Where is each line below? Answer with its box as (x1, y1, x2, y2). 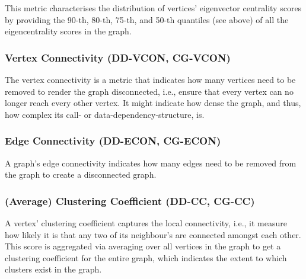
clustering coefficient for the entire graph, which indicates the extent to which (5, 251, 287, 264)
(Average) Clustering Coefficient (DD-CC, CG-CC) (5, 193, 255, 208)
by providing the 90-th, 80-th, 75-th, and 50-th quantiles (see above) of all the (5, 13, 289, 25)
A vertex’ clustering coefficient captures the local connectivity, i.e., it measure (5, 217, 287, 229)
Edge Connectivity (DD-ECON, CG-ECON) (5, 133, 221, 148)
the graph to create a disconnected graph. (5, 168, 157, 181)
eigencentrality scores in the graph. (5, 25, 132, 37)
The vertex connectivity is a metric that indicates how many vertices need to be (5, 73, 296, 85)
